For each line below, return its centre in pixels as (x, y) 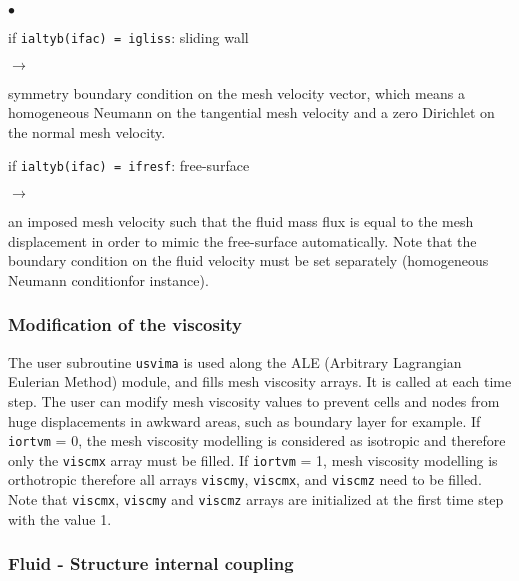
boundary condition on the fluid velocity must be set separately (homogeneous (248, 260)
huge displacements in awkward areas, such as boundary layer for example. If (244, 420)
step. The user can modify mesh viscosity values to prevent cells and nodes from (254, 400)
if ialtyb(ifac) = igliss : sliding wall (128, 37)
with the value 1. (60, 518)
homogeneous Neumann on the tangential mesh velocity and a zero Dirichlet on (251, 112)
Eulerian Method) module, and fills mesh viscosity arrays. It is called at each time (260, 381)
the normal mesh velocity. (87, 131)
